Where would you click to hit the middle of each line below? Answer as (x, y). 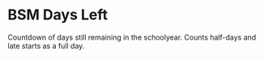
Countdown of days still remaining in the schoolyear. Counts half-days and (132, 37)
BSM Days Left (58, 15)
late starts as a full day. (46, 45)
